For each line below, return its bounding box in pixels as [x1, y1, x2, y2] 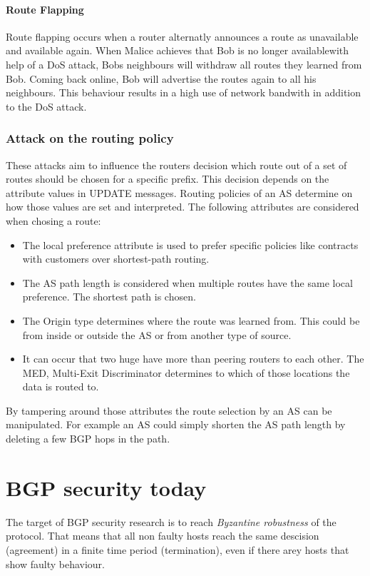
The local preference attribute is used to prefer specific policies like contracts [22, 237, 359, 252]
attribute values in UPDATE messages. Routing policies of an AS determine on [6, 185, 353, 200]
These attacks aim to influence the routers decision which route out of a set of [6, 157, 347, 172]
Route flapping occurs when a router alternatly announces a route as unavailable [6, 29, 359, 44]
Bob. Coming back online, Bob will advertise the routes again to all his [6, 71, 317, 86]
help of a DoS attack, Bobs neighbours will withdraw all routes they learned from [6, 56, 362, 71]
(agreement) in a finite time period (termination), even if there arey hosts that [6, 542, 349, 557]
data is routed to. [22, 379, 99, 394]
